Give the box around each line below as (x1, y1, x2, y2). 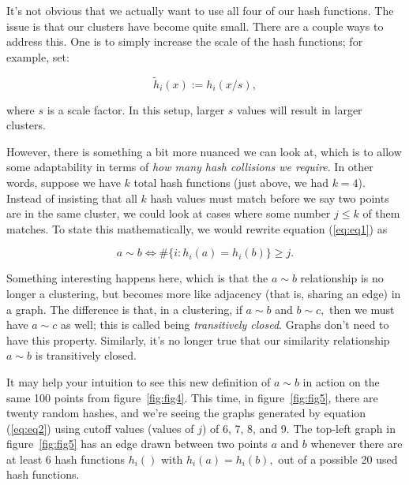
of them (362, 205, 400, 222)
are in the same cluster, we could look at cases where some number (6, 205, 331, 222)
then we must (329, 300, 395, 317)
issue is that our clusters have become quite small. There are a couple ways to (6, 17, 384, 34)
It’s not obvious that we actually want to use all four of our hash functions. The (6, 2, 394, 18)
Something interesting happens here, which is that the (6, 270, 268, 286)
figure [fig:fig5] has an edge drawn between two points (6, 435, 268, 452)
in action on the (302, 373, 380, 390)
